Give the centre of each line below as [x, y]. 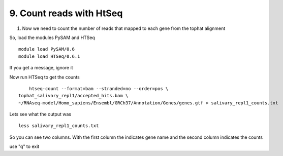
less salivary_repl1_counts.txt [59, 126]
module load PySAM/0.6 [47, 49]
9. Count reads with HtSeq [66, 13]
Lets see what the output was [40, 114]
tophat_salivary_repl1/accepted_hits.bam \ [73, 96]
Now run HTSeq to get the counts [44, 77]
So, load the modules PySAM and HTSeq [52, 37]
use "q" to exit [24, 146]
